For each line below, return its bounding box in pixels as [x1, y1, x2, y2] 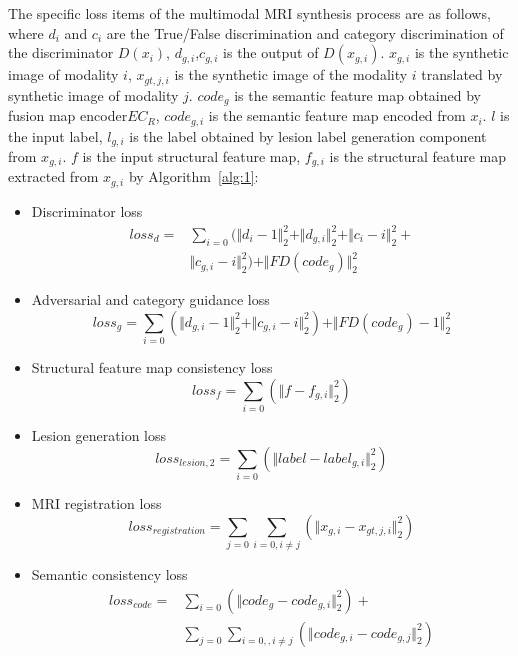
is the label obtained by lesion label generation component [129, 125, 487, 146]
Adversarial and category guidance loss [31, 289, 270, 310]
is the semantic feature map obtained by [234, 84, 481, 105]
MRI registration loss [31, 493, 162, 514]
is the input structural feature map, [82, 146, 301, 166]
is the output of [223, 42, 319, 63]
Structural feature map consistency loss [31, 357, 273, 378]
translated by [421, 64, 503, 85]
